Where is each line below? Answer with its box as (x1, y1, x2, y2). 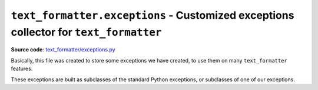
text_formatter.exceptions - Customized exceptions (11, 9, 294, 22)
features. (11, 65, 33, 72)
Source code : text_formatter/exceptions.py (11, 46, 115, 53)
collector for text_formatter (11, 25, 162, 39)
